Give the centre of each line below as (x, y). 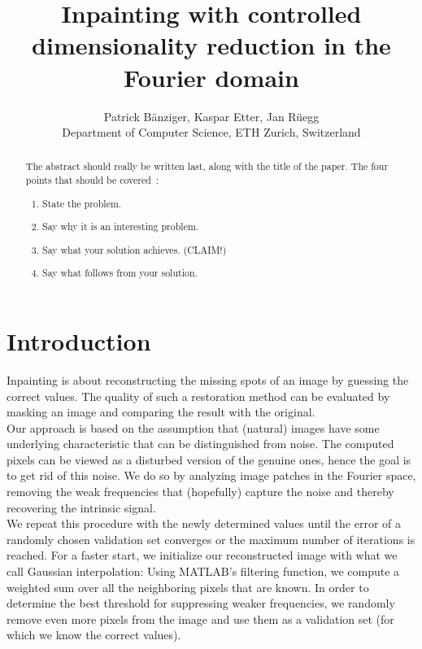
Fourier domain (211, 77)
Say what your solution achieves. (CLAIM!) (135, 249)
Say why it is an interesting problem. (121, 226)
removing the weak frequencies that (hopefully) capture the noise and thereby (200, 492)
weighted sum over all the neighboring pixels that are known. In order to (188, 587)
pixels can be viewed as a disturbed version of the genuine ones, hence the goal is (209, 459)
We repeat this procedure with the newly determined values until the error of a (204, 523)
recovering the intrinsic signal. (81, 507)
